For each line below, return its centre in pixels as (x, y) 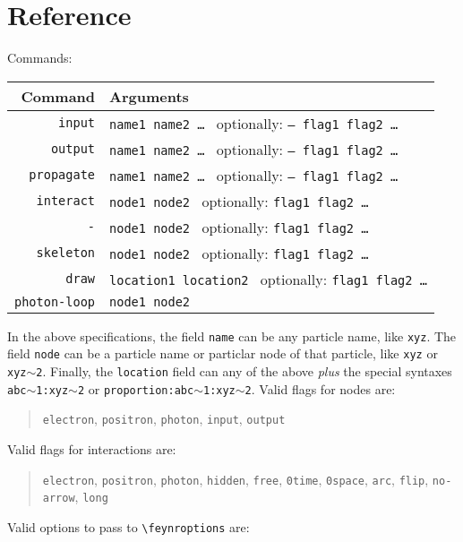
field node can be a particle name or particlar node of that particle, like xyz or (223, 353)
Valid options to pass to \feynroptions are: (129, 526)
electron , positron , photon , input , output (164, 419)
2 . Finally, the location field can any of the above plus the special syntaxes (244, 371)
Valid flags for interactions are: (92, 449)
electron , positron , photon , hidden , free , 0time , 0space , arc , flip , (236, 479)
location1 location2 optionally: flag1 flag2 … (268, 279)
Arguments (149, 96)
